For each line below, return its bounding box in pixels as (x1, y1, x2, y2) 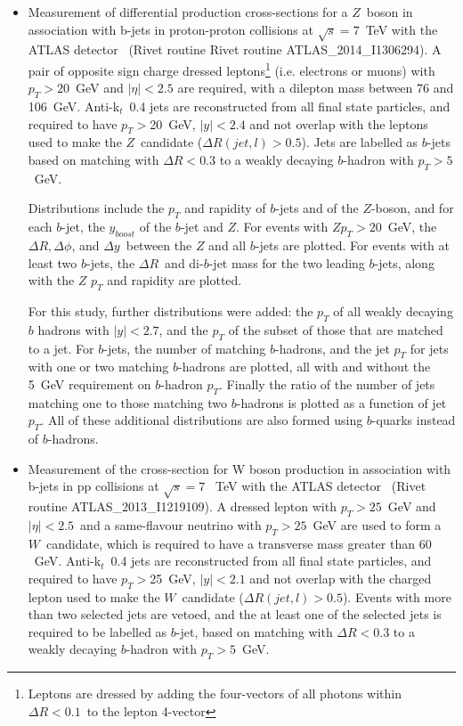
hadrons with (37, 320, 110, 339)
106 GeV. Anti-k (28, 97, 120, 115)
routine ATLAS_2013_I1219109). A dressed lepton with (28, 497, 337, 516)
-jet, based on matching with (175, 622, 333, 640)
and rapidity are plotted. (107, 271, 242, 290)
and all (208, 235, 247, 254)
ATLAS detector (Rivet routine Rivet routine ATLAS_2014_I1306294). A (28, 40, 442, 59)
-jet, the (61, 217, 105, 236)
